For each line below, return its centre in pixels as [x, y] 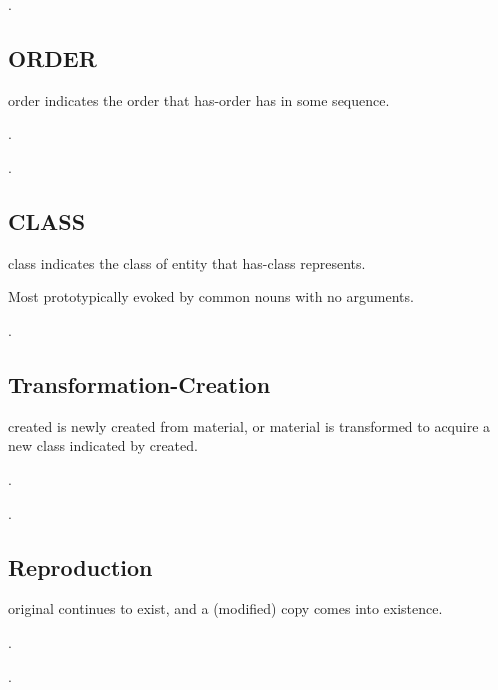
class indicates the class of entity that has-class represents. [187, 262]
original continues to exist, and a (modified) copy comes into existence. [225, 608]
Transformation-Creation [139, 383]
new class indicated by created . [103, 445]
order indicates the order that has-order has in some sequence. [199, 99]
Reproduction [80, 566]
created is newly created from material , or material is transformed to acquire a [249, 425]
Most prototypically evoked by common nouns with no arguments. [211, 296]
